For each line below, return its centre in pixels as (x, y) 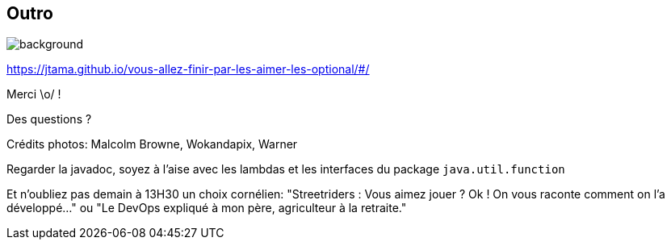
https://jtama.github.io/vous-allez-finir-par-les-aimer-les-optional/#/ (188, 69)
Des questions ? (49, 119)
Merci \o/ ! (34, 94)
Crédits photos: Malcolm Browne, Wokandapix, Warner (152, 144)
